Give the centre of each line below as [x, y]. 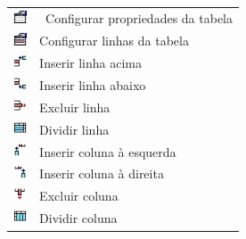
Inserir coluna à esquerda [108, 151]
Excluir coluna [79, 196]
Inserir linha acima [90, 62]
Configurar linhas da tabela [114, 40]
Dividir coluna [78, 218]
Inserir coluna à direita [102, 173]
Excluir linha [75, 107]
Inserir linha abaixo [93, 84]
